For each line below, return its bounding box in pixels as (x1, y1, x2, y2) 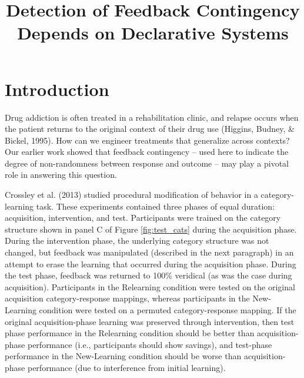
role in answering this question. (5, 168, 117, 181)
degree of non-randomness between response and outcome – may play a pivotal (5, 157, 289, 169)
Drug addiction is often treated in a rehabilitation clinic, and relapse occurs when (5, 111, 299, 123)
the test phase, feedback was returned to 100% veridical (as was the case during (5, 269, 292, 281)
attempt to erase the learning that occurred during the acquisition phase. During (5, 257, 296, 270)
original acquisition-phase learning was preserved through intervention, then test (5, 315, 295, 327)
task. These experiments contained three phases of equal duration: (36, 200, 275, 212)
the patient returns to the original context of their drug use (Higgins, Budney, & (5, 122, 295, 135)
